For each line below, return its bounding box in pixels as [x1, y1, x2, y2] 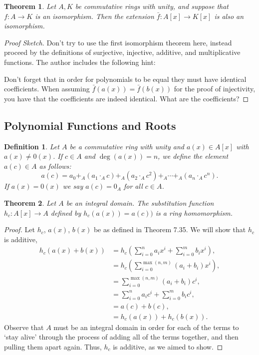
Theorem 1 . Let [4, 1, 56, 11]
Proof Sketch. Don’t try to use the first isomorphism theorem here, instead [4, 37, 232, 47]
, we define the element [158, 151, 229, 161]
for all [123, 181, 143, 191]
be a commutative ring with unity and [69, 141, 185, 151]
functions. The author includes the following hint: [4, 56, 156, 67]
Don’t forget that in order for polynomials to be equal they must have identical [4, 73, 247, 84]
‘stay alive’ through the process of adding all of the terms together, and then [4, 332, 239, 342]
